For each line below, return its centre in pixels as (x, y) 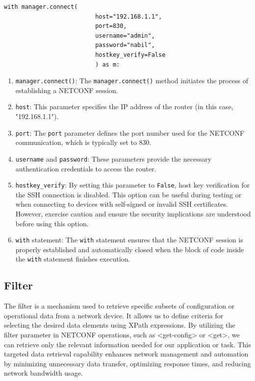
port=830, (111, 26)
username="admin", (125, 36)
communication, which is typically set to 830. (83, 142)
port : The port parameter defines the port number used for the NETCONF (130, 132)
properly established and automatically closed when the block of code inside (130, 249)
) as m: (108, 64)
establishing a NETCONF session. (67, 90)
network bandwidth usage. (43, 373)
